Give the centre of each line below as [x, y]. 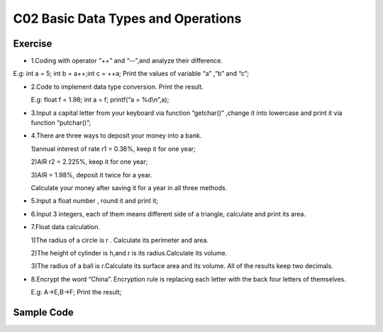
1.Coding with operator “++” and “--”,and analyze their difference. [127, 61]
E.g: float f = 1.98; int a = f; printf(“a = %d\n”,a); [100, 100]
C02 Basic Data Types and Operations [127, 18]
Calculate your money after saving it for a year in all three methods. [129, 187]
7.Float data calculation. [66, 227]
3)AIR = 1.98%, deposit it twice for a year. [91, 175]
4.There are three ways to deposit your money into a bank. [116, 135]
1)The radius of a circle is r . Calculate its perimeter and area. [120, 240]
